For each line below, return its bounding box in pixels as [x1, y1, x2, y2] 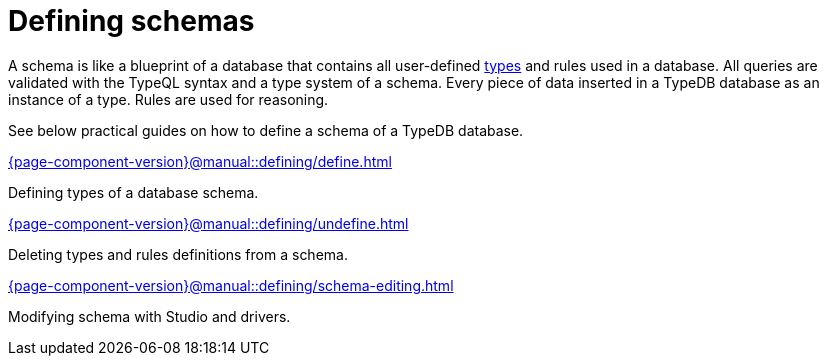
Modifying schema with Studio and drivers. [8, 307, 291, 325]
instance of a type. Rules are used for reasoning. [8, 90, 329, 108]
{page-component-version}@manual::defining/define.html [8, 152, 392, 170]
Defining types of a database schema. [8, 183, 259, 201]
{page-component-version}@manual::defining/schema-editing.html [8, 276, 454, 294]
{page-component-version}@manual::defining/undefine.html [8, 214, 409, 232]
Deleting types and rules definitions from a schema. [8, 245, 348, 263]
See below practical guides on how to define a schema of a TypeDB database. [8, 121, 524, 139]
